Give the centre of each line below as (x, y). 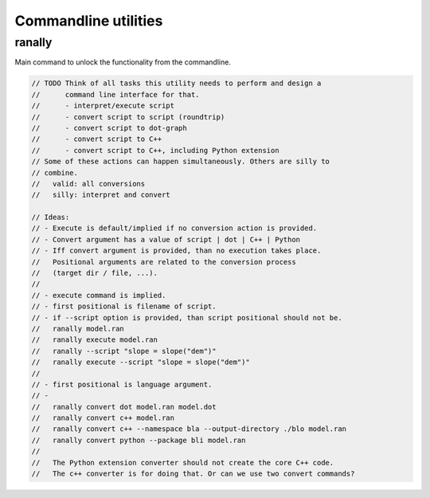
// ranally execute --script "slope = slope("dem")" (141, 362)
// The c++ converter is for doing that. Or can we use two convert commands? (193, 474)
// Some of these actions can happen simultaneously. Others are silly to (181, 162)
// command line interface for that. (115, 94)
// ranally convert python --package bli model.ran (139, 440)
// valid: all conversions (88, 184)
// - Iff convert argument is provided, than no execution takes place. (176, 251)
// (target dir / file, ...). (95, 273)
